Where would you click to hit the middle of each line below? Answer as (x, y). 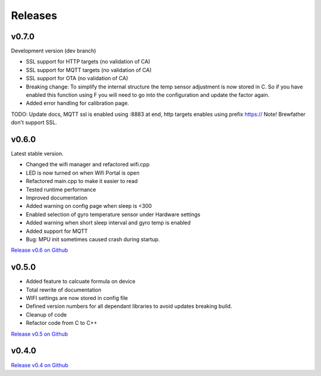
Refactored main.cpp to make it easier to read (82, 181)
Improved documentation (57, 198)
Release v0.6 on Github (40, 250)
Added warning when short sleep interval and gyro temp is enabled (108, 223)
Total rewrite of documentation (64, 290)
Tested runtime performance (61, 189)
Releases (34, 15)
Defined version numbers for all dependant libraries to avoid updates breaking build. (129, 307)
